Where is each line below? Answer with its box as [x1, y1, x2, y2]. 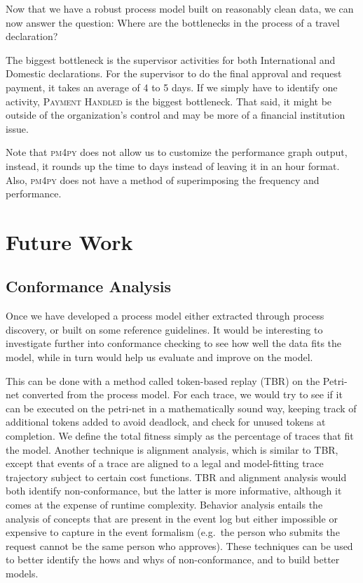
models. [6, 565, 39, 580]
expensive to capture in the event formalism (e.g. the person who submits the [6, 525, 340, 539]
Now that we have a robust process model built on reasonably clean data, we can [6, 1, 354, 15]
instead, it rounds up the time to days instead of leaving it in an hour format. [6, 158, 340, 173]
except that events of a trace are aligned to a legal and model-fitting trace [6, 456, 324, 471]
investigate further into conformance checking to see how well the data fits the [6, 336, 342, 351]
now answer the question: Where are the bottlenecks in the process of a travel [6, 15, 340, 30]
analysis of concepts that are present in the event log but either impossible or [6, 511, 338, 525]
